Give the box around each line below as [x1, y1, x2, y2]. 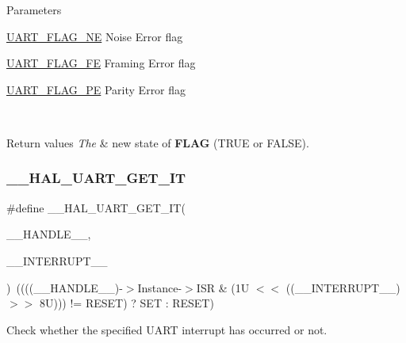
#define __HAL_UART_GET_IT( [6, 199, 186, 215]
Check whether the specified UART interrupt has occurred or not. [6, 321, 327, 337]
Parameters [6, 2, 62, 17]
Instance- [137, 279, 182, 295]
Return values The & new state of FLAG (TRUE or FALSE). [6, 134, 309, 151]
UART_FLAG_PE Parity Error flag [6, 81, 186, 97]
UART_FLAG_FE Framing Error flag [6, 55, 196, 71]
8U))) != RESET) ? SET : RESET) [39, 295, 214, 311]
